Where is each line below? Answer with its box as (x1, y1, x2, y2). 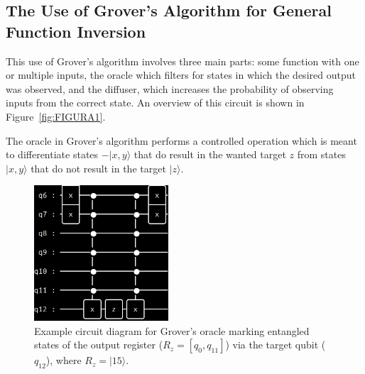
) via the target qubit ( (225, 337, 326, 352)
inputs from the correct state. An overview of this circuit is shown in (6, 95, 305, 110)
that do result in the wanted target (134, 147, 286, 162)
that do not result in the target (31, 160, 166, 175)
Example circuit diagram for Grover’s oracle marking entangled (34, 323, 310, 338)
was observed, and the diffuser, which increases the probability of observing (6, 81, 334, 96)
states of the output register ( (34, 337, 163, 352)
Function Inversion (6, 20, 146, 42)
